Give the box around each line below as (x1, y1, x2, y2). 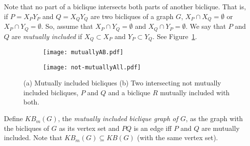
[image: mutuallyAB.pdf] (43, 48, 124, 56)
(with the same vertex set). (137, 132, 218, 143)
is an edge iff (133, 123, 172, 133)
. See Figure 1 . (152, 31, 197, 41)
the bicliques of (4, 123, 49, 133)
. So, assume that (41, 21, 93, 31)
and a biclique (108, 87, 150, 97)
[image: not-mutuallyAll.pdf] (43, 63, 141, 71)
